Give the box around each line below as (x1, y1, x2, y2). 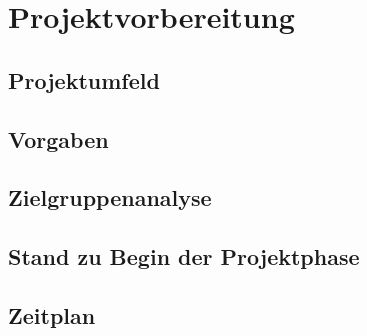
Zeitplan (8, 299, 96, 330)
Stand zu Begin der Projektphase (8, 241, 360, 272)
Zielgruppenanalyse (8, 182, 212, 213)
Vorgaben (8, 123, 109, 154)
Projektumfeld (8, 64, 160, 95)
